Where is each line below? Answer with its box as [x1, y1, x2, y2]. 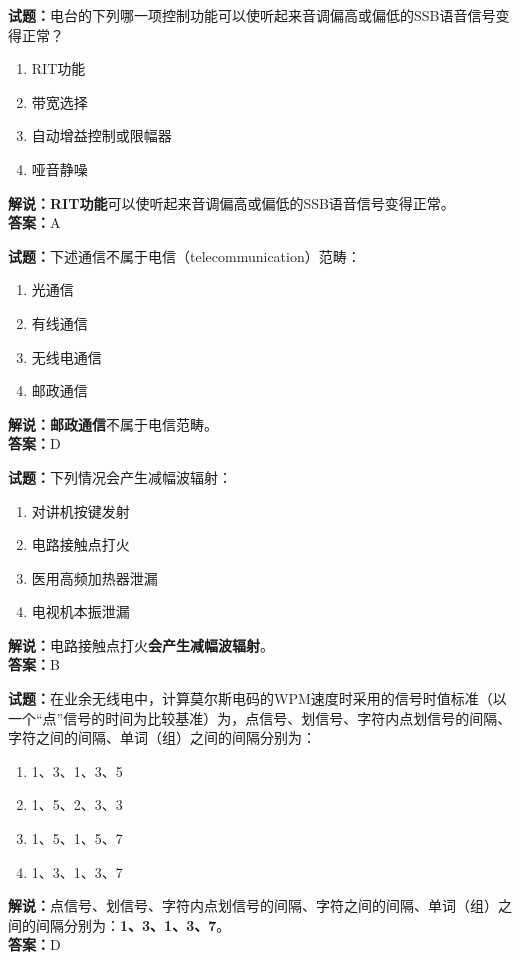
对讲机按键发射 [31, 500, 130, 521]
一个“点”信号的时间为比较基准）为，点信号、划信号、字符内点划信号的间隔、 [8, 707, 512, 728]
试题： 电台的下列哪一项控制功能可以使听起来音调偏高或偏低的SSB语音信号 [8, 5, 496, 25]
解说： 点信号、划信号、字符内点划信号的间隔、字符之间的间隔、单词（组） [8, 895, 498, 916]
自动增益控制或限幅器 [31, 125, 172, 146]
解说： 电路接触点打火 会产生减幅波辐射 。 [8, 634, 274, 655]
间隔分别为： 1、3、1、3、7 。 [35, 914, 231, 935]
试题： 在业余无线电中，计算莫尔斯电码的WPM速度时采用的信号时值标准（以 [8, 688, 507, 709]
